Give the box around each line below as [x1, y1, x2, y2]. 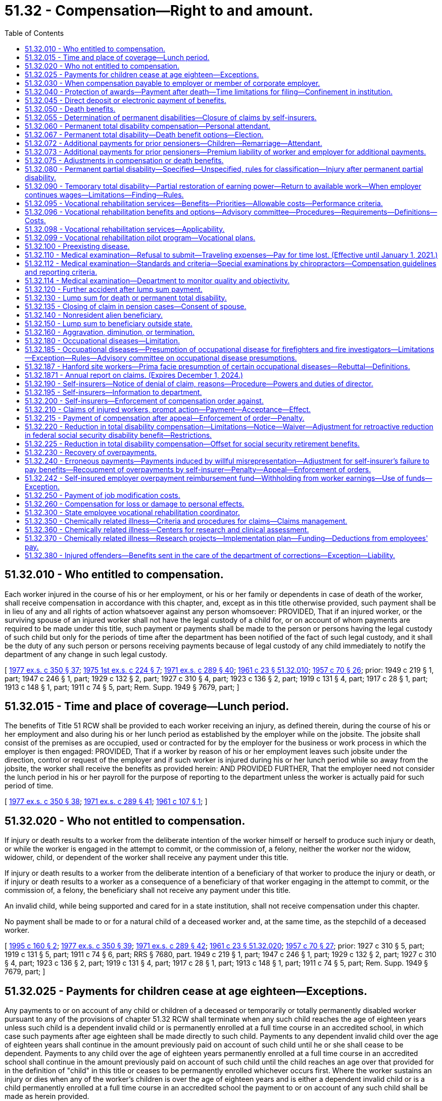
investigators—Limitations [348, 344, 434, 354]
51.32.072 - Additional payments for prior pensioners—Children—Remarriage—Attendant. [25, 138, 322, 147]
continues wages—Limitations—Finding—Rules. [25, 190, 184, 199]
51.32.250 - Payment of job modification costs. [25, 490, 180, 499]
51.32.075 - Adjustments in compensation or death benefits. [25, 156, 224, 165]
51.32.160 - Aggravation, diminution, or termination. [25, 327, 195, 336]
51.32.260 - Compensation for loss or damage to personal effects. [25, 499, 244, 508]
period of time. [5, 781, 54, 790]
